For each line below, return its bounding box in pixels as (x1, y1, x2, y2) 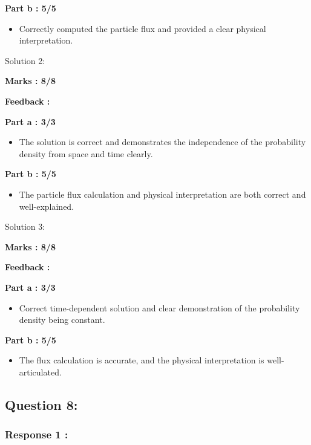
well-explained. (19, 200, 74, 212)
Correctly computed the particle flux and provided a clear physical (19, 22, 266, 34)
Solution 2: (5, 54, 45, 67)
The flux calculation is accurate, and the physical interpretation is (19, 354, 264, 366)
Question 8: (5, 395, 78, 414)
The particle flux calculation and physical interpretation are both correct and (19, 187, 306, 200)
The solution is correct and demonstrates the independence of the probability (19, 135, 306, 148)
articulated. (19, 365, 62, 378)
